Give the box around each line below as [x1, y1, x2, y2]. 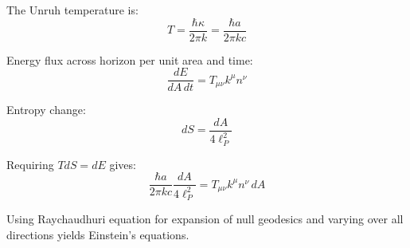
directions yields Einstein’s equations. [6, 226, 189, 242]
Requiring [6, 155, 54, 172]
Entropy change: [6, 101, 86, 118]
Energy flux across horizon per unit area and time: [6, 51, 253, 68]
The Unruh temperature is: [6, 2, 139, 18]
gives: [109, 155, 136, 172]
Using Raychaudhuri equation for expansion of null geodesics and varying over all [6, 211, 404, 227]
